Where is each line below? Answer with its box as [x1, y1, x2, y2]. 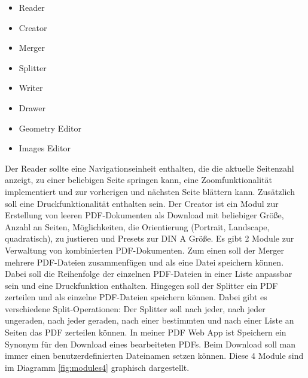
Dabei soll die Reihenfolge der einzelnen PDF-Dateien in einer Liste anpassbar [5, 267, 292, 280]
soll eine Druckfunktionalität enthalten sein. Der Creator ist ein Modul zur [5, 197, 279, 209]
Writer [19, 81, 43, 94]
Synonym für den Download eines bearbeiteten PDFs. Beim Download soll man [5, 337, 296, 350]
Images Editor [19, 142, 71, 154]
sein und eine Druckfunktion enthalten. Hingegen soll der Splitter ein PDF [5, 279, 278, 291]
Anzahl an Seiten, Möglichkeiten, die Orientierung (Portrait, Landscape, [5, 220, 270, 233]
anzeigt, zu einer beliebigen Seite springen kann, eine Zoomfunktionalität [5, 173, 273, 186]
